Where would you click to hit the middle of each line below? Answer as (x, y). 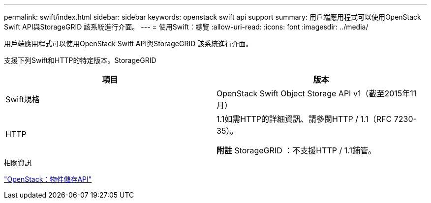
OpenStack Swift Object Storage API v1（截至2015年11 (317, 93)
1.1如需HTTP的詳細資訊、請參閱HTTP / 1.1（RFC (304, 119)
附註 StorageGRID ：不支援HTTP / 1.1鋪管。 (296, 150)
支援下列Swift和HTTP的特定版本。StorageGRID (80, 60)
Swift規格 (23, 99)
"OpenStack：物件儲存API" (48, 179)
